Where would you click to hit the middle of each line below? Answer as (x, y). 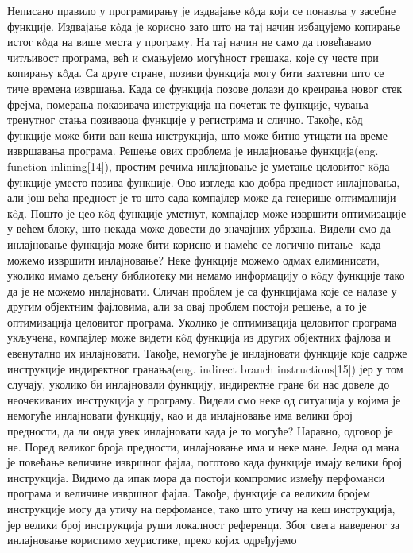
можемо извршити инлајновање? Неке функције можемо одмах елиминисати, (194, 259)
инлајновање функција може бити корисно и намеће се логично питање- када (194, 244)
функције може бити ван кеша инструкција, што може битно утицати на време (198, 135)
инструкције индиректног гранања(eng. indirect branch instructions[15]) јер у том (205, 368)
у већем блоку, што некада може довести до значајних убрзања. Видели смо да (199, 228)
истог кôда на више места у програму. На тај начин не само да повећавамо (189, 42)
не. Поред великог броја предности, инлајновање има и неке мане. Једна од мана (203, 446)
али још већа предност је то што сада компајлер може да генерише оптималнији (202, 197)
